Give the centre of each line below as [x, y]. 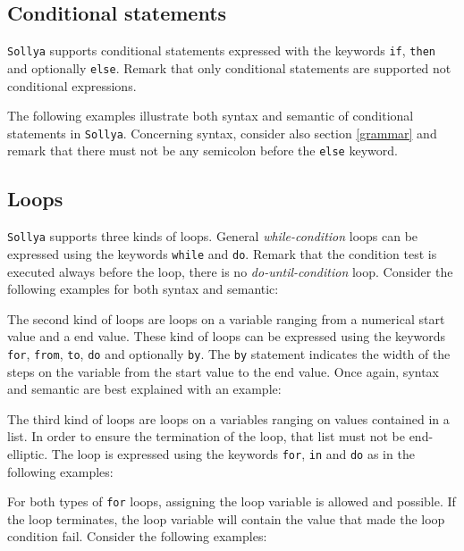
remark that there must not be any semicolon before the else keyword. [202, 150]
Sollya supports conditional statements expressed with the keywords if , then [221, 50]
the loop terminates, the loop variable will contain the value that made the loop [226, 518]
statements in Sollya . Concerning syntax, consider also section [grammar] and [222, 133]
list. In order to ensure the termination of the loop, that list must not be [206, 436]
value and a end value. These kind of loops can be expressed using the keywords [227, 336]
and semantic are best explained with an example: [144, 389]
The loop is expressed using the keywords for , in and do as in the [233, 453]
